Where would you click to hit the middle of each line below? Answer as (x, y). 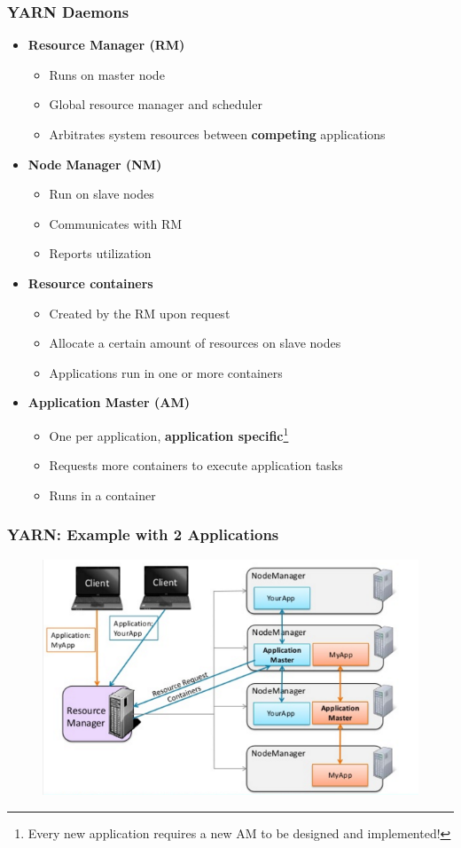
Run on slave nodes (102, 194)
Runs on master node (107, 74)
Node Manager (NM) (95, 164)
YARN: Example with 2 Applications (143, 534)
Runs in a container (102, 495)
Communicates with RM (116, 223)
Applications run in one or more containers (166, 372)
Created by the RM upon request (140, 313)
